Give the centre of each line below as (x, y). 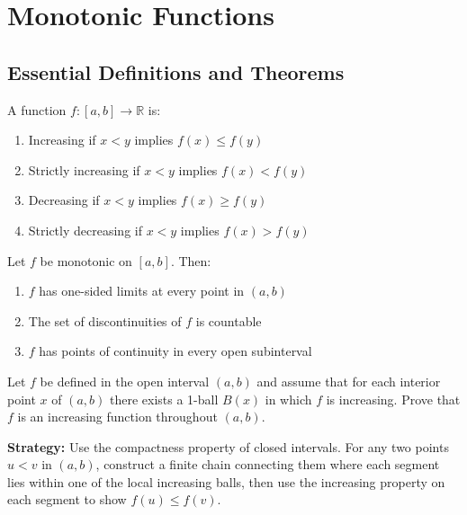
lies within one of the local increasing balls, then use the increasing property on (226, 481)
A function (37, 109)
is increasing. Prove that (393, 399)
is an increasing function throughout (117, 417)
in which (288, 399)
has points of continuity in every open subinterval (175, 351)
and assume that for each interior (349, 381)
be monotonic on (86, 260)
